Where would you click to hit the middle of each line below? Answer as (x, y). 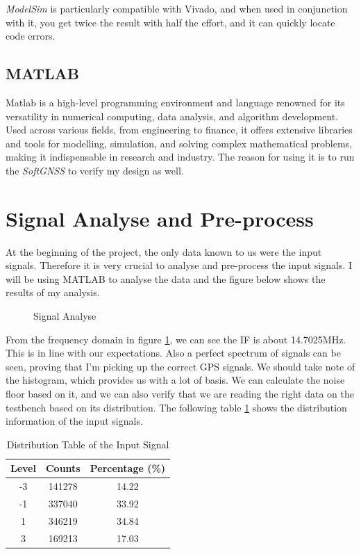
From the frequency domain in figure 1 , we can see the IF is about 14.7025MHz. (176, 339)
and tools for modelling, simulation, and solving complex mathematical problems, (179, 143)
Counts (63, 468)
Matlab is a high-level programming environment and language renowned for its (175, 102)
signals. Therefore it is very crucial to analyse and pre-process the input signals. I (179, 265)
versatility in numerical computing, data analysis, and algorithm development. (172, 116)
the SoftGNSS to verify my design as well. (95, 170)
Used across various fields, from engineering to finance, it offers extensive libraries (179, 130)
